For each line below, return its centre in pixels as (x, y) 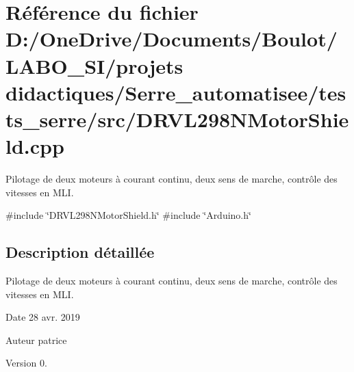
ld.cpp (35, 146)
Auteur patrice (36, 340)
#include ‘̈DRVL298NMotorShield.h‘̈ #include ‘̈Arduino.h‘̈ (128, 215)
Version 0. (26, 363)
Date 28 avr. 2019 (43, 317)
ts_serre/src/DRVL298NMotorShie (177, 119)
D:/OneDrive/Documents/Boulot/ (172, 39)
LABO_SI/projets (94, 65)
